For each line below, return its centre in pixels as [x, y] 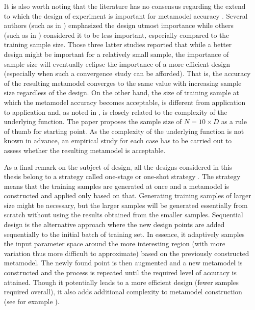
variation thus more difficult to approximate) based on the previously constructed [127, 253]
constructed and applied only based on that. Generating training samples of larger [127, 195]
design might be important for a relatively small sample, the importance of [116, 54]
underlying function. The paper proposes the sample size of [93, 121]
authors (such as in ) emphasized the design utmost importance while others [119, 25]
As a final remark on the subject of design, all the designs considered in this [118, 167]
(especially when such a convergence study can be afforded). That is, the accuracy [127, 73]
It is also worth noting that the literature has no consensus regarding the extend [125, 6]
